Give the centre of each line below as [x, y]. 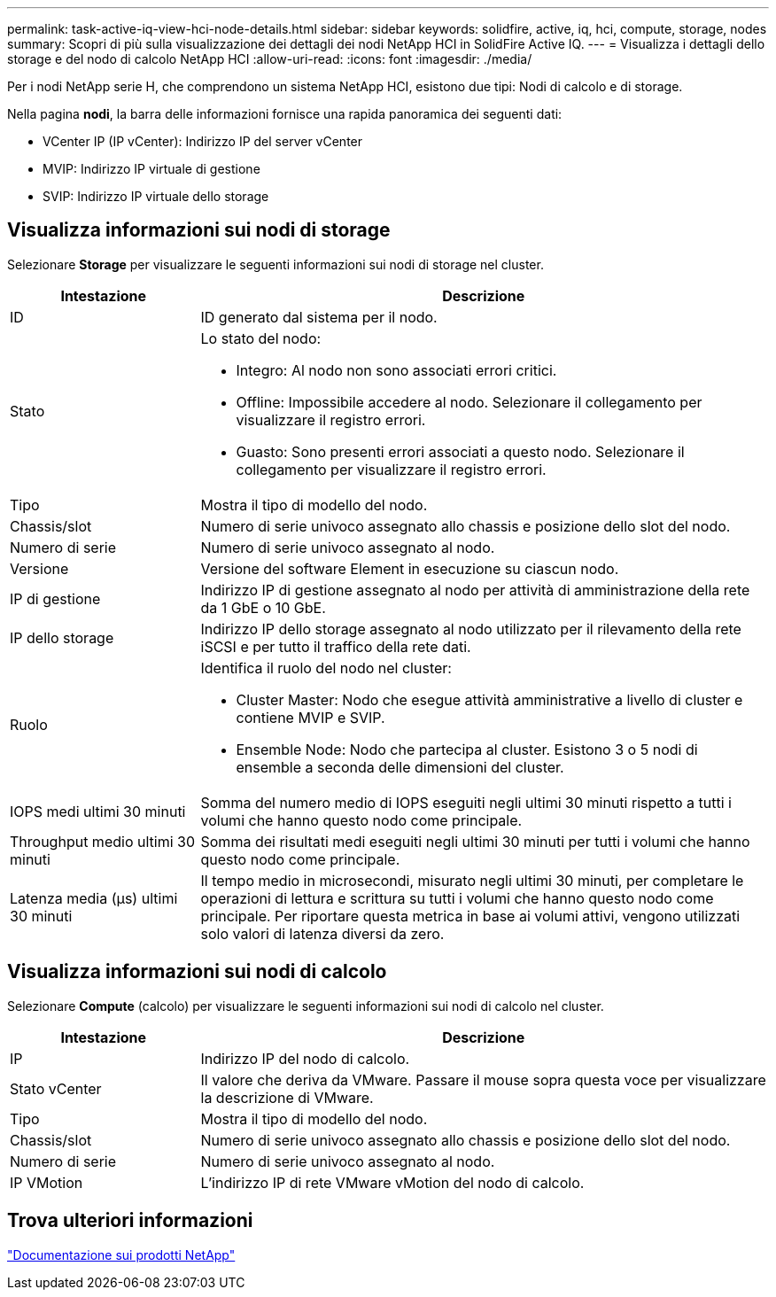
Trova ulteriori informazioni [130, 1221]
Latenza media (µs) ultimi [94, 898]
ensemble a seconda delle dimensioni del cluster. [400, 767]
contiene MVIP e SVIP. [310, 717]
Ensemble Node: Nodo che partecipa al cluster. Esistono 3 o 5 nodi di [467, 749]
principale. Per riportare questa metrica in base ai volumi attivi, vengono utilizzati [470, 916]
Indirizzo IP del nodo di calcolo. [305, 1058]
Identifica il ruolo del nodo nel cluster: [326, 668]
